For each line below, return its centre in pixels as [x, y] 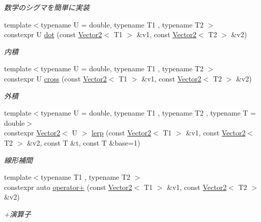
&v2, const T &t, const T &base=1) [84, 142]
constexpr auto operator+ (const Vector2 [68, 187]
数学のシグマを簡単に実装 [47, 7]
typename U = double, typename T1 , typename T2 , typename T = [149, 113]
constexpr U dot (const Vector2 [53, 34]
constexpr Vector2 [32, 133]
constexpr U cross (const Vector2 [55, 78]
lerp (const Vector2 [121, 133]
